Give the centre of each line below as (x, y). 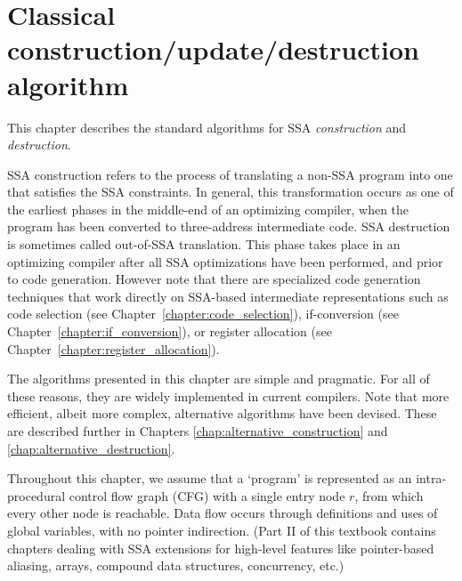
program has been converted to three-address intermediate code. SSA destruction (229, 226)
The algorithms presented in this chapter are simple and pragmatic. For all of (219, 379)
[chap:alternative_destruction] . (91, 448)
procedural (36, 495)
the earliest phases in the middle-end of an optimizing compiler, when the (208, 209)
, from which (389, 495)
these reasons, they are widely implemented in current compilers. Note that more (228, 395)
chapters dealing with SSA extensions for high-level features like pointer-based (221, 548)
